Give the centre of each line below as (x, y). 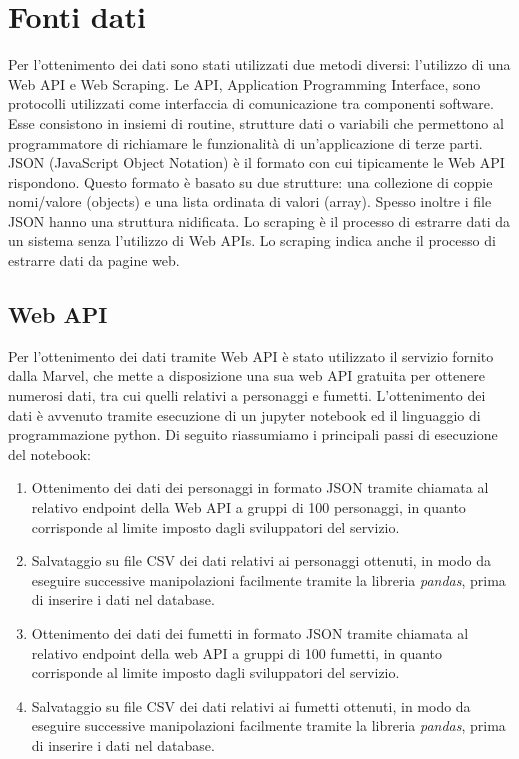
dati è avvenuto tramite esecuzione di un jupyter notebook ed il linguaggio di (244, 414)
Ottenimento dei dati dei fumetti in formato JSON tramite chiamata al (250, 632)
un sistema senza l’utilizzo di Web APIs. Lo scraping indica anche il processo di (252, 240)
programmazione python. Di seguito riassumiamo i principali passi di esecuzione (253, 434)
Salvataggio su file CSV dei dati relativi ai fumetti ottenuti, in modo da (251, 705)
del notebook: (49, 453)
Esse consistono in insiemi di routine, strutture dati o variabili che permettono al (256, 122)
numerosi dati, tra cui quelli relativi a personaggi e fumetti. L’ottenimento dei (247, 395)
